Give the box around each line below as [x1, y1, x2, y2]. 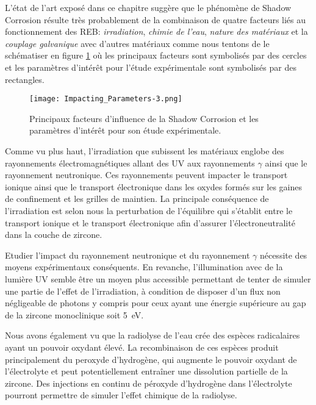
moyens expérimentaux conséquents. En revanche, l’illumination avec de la [5, 260, 283, 273]
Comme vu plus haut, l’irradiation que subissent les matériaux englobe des [5, 145, 284, 157]
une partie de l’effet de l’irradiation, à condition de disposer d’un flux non [5, 284, 281, 297]
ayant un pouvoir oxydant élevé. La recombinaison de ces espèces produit [5, 340, 279, 353]
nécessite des [259, 248, 307, 261]
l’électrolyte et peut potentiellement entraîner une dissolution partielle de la [5, 365, 288, 378]
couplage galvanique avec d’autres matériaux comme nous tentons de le [5, 37, 270, 49]
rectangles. [5, 73, 45, 85]
